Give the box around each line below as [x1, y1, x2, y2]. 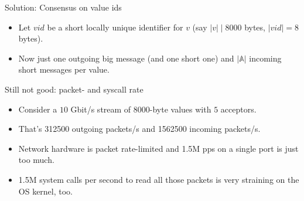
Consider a [18, 103, 57, 115]
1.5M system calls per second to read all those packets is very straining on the [18, 173, 299, 185]
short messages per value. [18, 63, 110, 76]
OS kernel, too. [18, 185, 73, 197]
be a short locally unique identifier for [47, 21, 183, 33]
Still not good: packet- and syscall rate [5, 83, 144, 95]
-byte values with [149, 103, 211, 115]
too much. [18, 154, 54, 166]
